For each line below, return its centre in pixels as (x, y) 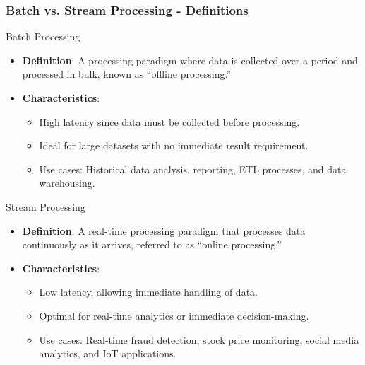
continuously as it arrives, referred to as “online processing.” (152, 244)
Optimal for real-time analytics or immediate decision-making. (174, 315)
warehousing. (67, 183)
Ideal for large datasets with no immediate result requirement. (174, 145)
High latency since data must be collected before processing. (169, 121)
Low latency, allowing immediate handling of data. (148, 292)
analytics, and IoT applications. (108, 353)
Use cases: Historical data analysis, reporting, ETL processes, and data (193, 169)
